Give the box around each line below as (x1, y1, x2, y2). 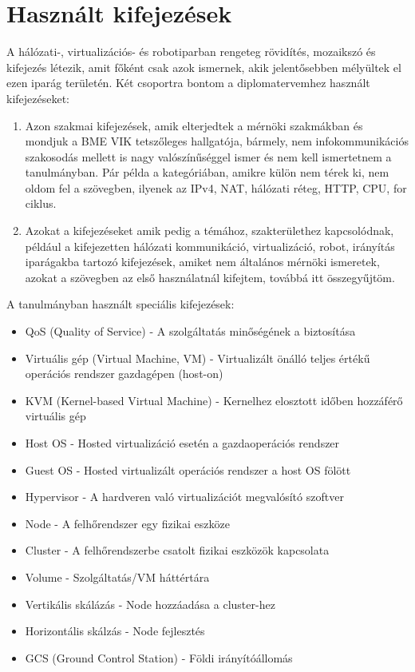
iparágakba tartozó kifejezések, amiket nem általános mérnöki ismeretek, (25, 253, 380, 270)
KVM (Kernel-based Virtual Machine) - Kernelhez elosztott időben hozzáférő (25, 392, 403, 408)
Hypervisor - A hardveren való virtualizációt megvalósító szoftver (25, 488, 344, 505)
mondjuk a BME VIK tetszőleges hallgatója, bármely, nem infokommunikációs (25, 133, 409, 149)
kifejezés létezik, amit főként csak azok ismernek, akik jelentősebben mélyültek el (6, 58, 401, 75)
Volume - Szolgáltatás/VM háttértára (25, 568, 210, 585)
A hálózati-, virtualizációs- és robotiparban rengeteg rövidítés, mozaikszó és (6, 43, 376, 60)
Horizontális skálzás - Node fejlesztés (25, 622, 205, 639)
